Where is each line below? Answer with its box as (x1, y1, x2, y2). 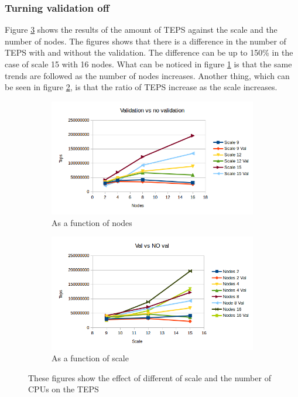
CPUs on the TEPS (28, 383, 99, 395)
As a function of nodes (52, 216, 132, 228)
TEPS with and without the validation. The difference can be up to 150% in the (5, 46, 293, 59)
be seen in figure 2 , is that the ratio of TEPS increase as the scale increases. (5, 81, 278, 93)
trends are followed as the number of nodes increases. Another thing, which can (5, 69, 290, 81)
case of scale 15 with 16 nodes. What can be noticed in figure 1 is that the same (5, 58, 292, 70)
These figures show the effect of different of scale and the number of (28, 371, 271, 384)
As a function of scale (52, 352, 129, 364)
